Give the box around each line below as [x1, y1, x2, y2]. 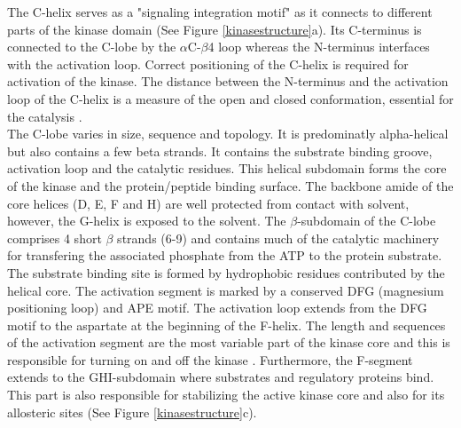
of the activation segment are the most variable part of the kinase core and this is [7, 333, 450, 352]
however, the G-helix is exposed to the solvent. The [7, 211, 286, 230]
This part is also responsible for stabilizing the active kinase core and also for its [7, 385, 445, 404]
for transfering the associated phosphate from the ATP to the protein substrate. [7, 246, 442, 265]
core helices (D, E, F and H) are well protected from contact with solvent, [7, 194, 410, 212]
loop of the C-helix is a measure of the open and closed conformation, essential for [7, 89, 454, 107]
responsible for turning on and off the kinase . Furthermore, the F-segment [7, 350, 413, 369]
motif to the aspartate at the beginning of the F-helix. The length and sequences [7, 315, 446, 334]
